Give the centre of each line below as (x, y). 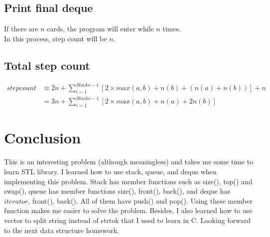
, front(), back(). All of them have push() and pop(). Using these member (140, 200)
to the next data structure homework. (62, 230)
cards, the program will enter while (100, 29)
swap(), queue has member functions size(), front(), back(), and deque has (117, 191)
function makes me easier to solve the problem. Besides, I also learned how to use (128, 210)
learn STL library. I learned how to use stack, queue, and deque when (110, 171)
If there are (21, 29)
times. (172, 29)
